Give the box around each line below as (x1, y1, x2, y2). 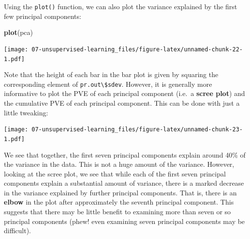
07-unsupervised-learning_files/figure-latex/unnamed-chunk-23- (31, 126, 243, 133)
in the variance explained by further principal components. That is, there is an (4, 187, 237, 197)
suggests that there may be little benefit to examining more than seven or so (4, 207, 231, 217)
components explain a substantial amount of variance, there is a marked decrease (4, 178, 244, 188)
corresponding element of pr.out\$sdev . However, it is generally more (4, 79, 212, 89)
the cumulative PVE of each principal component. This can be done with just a (4, 98, 240, 108)
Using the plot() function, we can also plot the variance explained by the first (4, 1, 237, 11)
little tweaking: (4, 107, 48, 117)
